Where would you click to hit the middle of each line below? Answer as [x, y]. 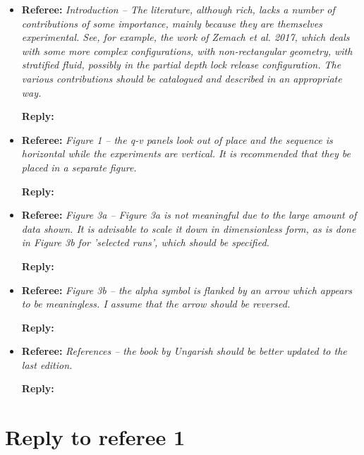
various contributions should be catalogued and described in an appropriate [182, 78]
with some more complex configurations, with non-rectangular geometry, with [187, 50]
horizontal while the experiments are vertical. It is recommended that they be [186, 153]
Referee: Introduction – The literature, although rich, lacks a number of [178, 9]
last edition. [47, 364]
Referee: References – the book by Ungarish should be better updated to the [184, 351]
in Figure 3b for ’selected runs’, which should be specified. [145, 242]
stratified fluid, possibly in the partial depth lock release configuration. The [181, 65]
